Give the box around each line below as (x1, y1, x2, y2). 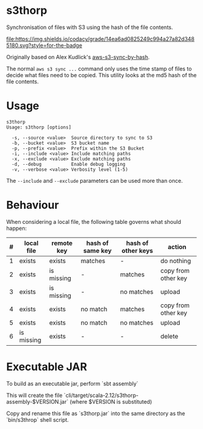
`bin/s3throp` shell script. (6, 416, 69, 423)
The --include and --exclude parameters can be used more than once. (6, 177, 183, 184)
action (167, 243, 187, 251)
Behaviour (6, 199, 59, 212)
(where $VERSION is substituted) (69, 398, 152, 405)
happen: (6, 224, 27, 232)
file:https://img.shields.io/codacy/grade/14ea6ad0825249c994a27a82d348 (6, 35, 195, 42)
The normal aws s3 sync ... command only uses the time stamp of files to (6, 65, 192, 72)
